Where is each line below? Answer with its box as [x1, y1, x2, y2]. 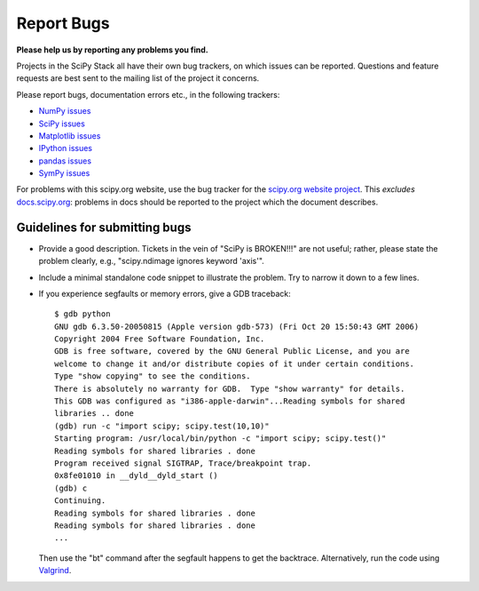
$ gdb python [54, 309, 111, 319]
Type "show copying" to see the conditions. [54, 371, 252, 381]
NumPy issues [38, 106, 91, 116]
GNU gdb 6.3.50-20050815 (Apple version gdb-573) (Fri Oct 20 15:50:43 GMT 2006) [54, 321, 420, 331]
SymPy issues [38, 168, 90, 179]
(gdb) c [54, 483, 88, 493]
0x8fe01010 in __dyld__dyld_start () [54, 471, 219, 481]
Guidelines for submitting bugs [16, 220, 192, 235]
